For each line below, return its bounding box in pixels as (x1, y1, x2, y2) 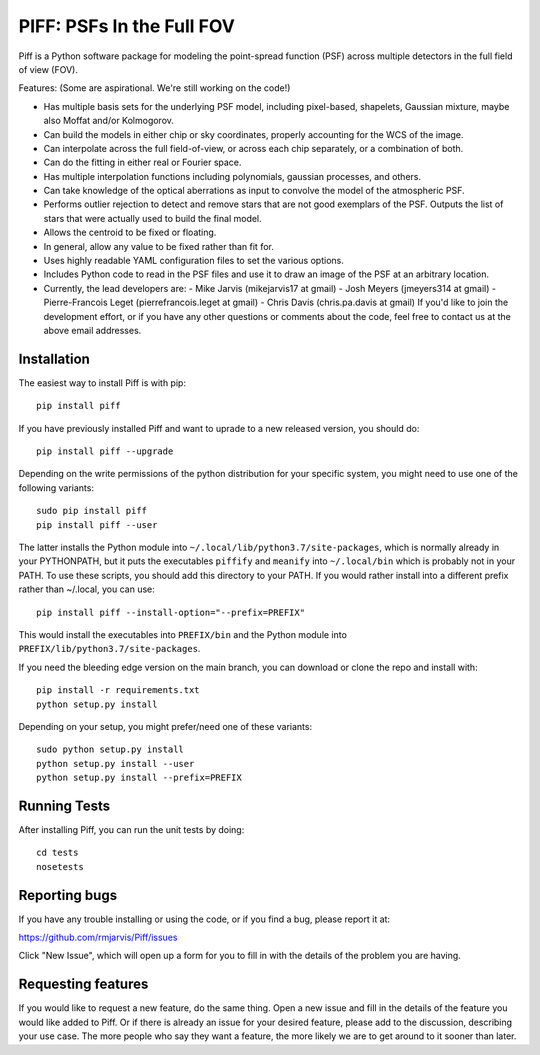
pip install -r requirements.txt (36, 685, 200, 696)
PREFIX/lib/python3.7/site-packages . (18, 643, 201, 655)
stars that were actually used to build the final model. (43, 212, 262, 224)
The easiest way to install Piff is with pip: (18, 376, 187, 389)
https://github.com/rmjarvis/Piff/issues (18, 931, 178, 944)
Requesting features (18, 976, 149, 993)
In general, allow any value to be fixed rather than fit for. (43, 240, 274, 252)
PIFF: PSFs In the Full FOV (18, 15, 235, 37)
